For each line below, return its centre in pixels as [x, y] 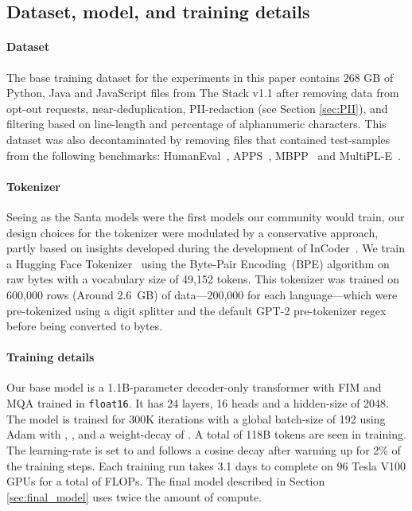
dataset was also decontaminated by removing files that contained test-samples [198, 139]
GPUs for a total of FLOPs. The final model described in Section [166, 481]
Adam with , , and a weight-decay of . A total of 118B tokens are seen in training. [206, 434]
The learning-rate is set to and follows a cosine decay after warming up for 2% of [204, 449]
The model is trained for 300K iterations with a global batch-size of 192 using [196, 418]
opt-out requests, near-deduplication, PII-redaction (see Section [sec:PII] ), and [197, 108]
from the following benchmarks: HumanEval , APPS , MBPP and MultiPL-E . [204, 155]
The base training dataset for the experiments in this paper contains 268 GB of [200, 77]
